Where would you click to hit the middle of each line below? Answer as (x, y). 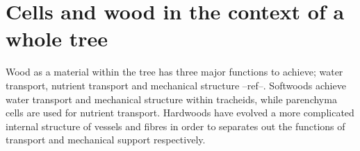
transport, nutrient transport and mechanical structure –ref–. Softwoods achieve (176, 85)
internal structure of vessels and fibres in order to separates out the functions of (175, 126)
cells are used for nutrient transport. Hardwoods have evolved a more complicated (180, 113)
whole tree (57, 38)
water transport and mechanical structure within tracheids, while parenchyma (171, 99)
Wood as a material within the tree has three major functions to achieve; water (174, 72)
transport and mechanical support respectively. (106, 140)
